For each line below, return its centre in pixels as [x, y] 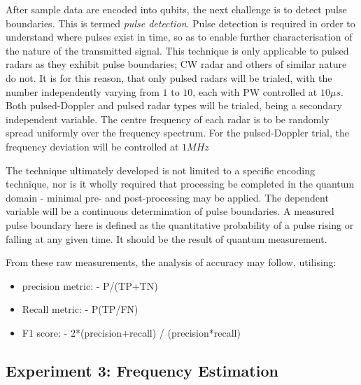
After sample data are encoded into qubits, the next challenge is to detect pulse [176, 9]
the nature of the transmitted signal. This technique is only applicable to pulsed [177, 50]
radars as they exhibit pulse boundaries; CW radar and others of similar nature [176, 64]
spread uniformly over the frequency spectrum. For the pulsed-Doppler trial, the [177, 133]
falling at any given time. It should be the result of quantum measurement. [167, 238]
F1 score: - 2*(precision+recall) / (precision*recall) [131, 332]
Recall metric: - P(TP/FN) [80, 309]
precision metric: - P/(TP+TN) [90, 285]
